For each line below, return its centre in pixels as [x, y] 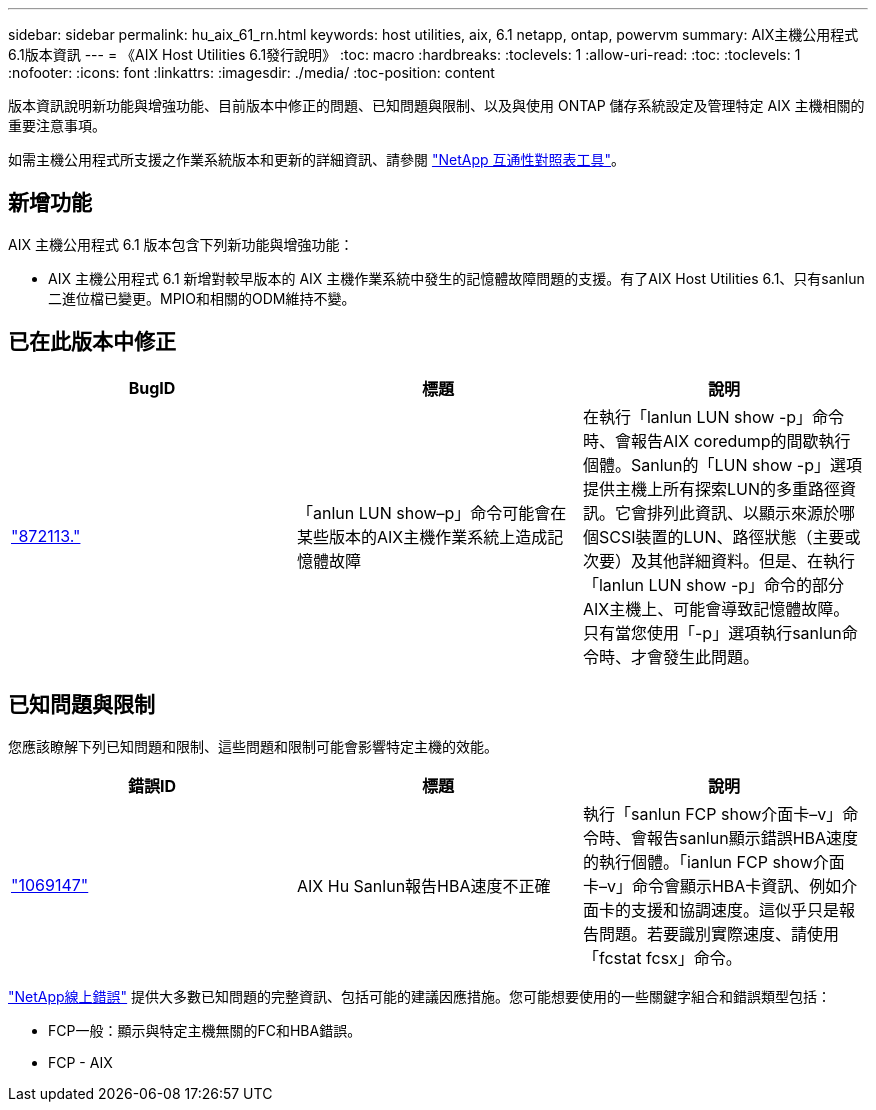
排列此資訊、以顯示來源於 [742, 512]
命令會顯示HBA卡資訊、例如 [736, 885]
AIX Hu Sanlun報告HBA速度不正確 [423, 885]
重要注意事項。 [57, 125]
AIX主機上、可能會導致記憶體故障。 [716, 608]
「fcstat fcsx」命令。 [662, 957]
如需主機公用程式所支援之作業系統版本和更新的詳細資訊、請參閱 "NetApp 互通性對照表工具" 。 [317, 159]
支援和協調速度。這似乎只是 [734, 909]
